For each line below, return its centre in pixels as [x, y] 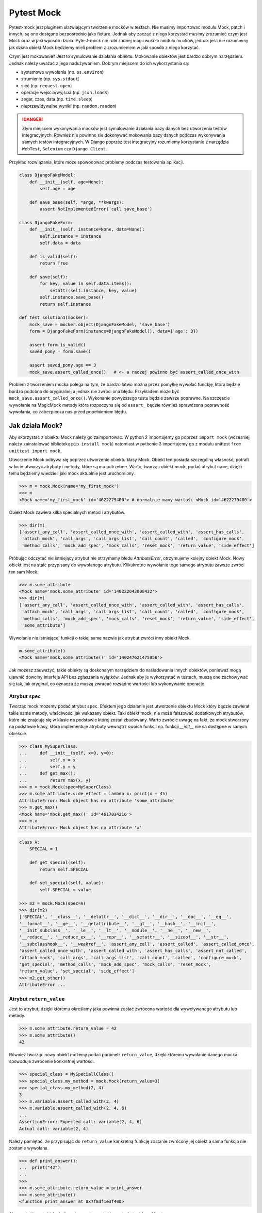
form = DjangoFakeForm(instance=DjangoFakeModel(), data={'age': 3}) [114, 331]
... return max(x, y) [55, 780]
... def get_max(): [48, 773]
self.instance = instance [70, 236]
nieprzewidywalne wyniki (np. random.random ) [69, 106]
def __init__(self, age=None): [66, 182]
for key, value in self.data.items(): [86, 284]
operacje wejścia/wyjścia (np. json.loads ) [65, 93]
